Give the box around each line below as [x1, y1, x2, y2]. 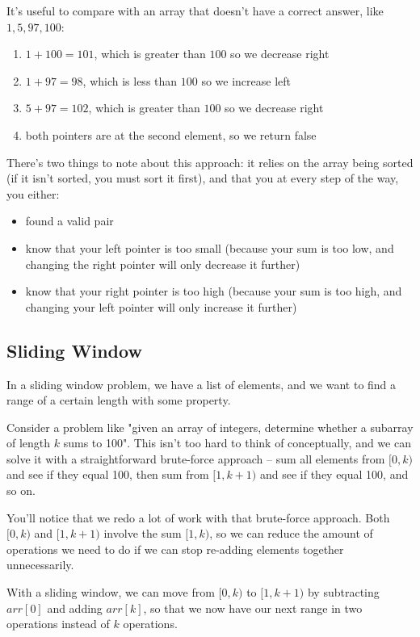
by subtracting [307, 584, 380, 601]
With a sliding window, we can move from [6, 584, 215, 601]
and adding [47, 599, 103, 616]
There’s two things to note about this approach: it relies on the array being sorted [6, 153, 414, 170]
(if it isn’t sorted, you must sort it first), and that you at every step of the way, [6, 170, 399, 186]
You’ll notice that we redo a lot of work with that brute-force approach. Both [6, 509, 390, 526]
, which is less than [82, 72, 178, 89]
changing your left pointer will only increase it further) [25, 298, 297, 315]
